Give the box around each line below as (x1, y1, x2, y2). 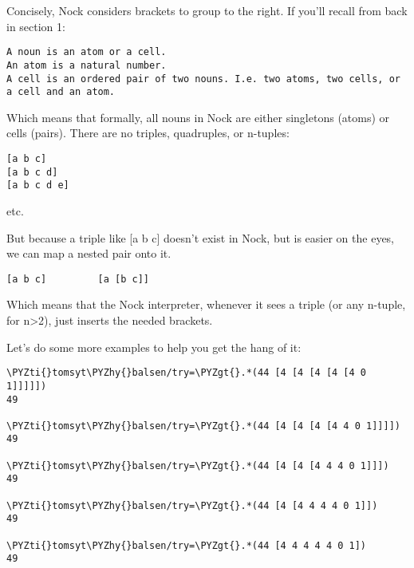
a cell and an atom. (6, 86, 116, 98)
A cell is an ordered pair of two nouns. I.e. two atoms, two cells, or (6, 73, 400, 85)
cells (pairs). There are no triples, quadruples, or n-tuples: (6, 124, 290, 141)
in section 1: (6, 18, 65, 34)
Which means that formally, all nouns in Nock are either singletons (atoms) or (6, 108, 390, 125)
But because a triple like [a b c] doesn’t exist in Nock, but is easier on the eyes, (6, 229, 395, 246)
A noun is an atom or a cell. (6, 46, 167, 58)
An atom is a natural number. (6, 59, 167, 71)
